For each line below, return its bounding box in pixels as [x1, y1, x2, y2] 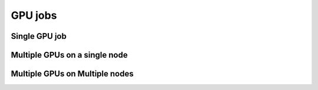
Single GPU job [11, 31, 67, 41]
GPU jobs [11, 9, 57, 22]
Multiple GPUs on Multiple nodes [11, 69, 134, 79]
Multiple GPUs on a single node [11, 50, 128, 60]
